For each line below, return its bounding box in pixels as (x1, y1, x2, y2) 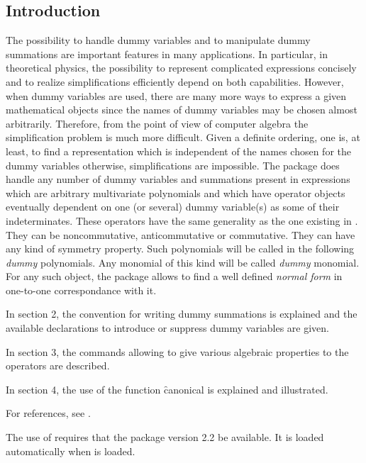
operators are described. (6, 358, 110, 373)
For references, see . (6, 406, 91, 420)
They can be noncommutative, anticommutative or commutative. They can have (6, 227, 355, 242)
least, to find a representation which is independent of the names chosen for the (6, 143, 351, 158)
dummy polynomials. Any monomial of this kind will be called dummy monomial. (6, 255, 360, 269)
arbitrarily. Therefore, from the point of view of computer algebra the (6, 116, 309, 130)
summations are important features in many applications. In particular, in (6, 46, 328, 61)
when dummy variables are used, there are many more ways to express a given (6, 88, 347, 103)
